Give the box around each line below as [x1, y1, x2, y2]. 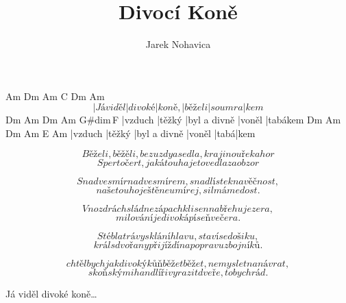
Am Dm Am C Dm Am [5, 88, 105, 103]
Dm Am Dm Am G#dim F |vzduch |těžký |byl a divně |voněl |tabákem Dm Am [5, 112, 341, 127]
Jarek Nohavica [145, 37, 211, 51]
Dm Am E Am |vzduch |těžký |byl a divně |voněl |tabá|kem [5, 125, 256, 140]
